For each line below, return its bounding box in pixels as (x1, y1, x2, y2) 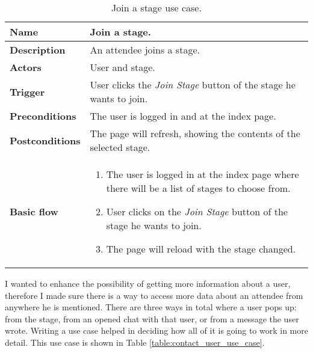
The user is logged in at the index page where (106, 167, 299, 181)
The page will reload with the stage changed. (106, 242, 296, 256)
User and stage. (90, 60, 155, 74)
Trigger (10, 84, 45, 99)
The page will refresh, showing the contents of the (90, 126, 300, 140)
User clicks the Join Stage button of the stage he (90, 78, 296, 91)
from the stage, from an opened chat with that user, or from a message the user (5, 312, 299, 325)
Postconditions (10, 133, 81, 147)
